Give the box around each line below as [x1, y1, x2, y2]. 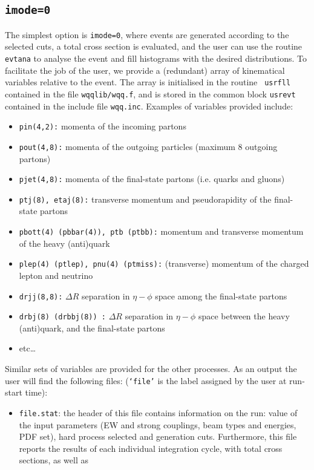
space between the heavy [198, 310, 290, 322]
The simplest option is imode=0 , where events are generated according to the [5, 28, 289, 41]
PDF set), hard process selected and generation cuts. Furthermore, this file [19, 430, 297, 443]
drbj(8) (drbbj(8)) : [19, 313, 106, 322]
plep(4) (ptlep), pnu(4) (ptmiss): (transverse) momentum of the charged [19, 257, 309, 270]
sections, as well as [19, 454, 89, 466]
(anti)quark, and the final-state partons [19, 321, 165, 334]
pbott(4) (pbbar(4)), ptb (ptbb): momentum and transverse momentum [19, 225, 304, 238]
